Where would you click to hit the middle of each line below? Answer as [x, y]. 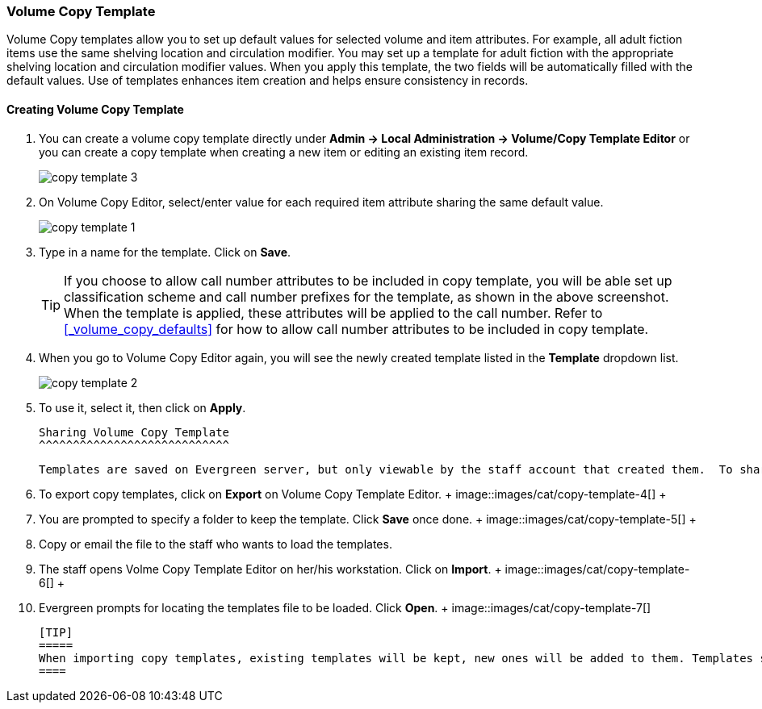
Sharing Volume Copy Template [134, 432]
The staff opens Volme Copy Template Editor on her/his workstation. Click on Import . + [270, 569]
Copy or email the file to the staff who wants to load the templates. [216, 544]
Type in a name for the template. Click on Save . [165, 252]
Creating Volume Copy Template [95, 109]
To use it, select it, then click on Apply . [142, 407]
